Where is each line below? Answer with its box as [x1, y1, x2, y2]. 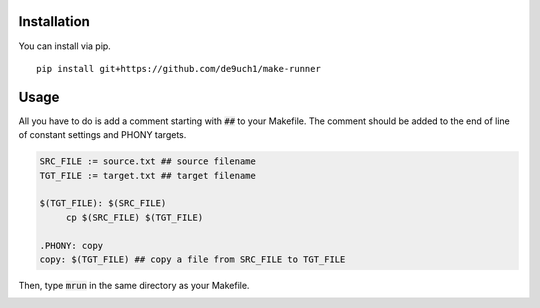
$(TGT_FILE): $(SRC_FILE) [39, 198, 167, 209]
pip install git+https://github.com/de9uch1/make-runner [36, 63, 322, 74]
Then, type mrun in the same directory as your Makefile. [18, 279, 250, 291]
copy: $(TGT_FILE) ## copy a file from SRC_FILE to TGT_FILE [39, 253, 346, 265]
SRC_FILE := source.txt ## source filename [39, 156, 257, 167]
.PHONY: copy [39, 240, 104, 251]
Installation [18, 13, 90, 30]
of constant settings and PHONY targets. [18, 129, 187, 141]
